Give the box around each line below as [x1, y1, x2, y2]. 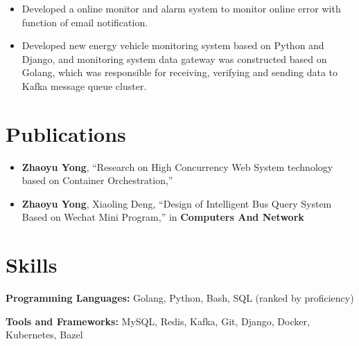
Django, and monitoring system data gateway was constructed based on [21, 51, 327, 66]
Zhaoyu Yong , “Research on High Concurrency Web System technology [21, 159, 333, 174]
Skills [6, 251, 58, 279]
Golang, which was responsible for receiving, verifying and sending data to [21, 65, 338, 80]
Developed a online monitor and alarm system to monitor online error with [21, 1, 341, 15]
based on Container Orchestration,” [21, 173, 173, 188]
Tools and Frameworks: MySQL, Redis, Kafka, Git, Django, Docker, [6, 313, 310, 328]
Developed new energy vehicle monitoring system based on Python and [21, 38, 324, 53]
